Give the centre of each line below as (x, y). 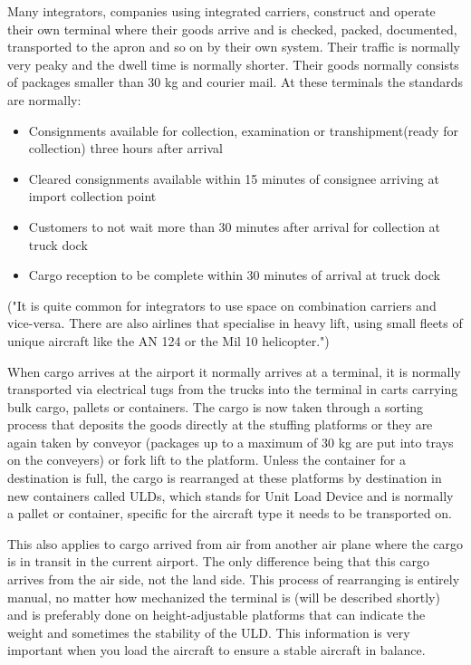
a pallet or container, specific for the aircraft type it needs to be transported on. (230, 513)
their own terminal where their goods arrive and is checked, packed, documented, (232, 29)
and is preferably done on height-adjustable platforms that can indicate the (216, 615)
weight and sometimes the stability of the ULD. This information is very (209, 632)
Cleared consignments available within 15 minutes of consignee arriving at (234, 178)
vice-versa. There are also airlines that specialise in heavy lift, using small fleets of (235, 323)
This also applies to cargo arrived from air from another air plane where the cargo (235, 543)
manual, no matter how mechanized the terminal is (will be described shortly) (224, 597)
